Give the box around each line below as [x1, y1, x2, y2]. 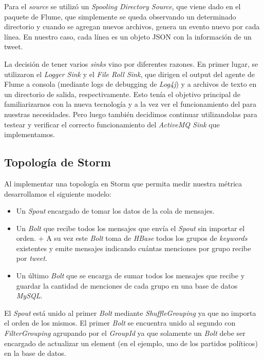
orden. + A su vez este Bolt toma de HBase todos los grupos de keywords [16, 233, 248, 243]
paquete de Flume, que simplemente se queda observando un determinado [4, 11, 236, 22]
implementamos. [4, 129, 55, 140]
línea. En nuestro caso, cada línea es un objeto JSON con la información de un [4, 31, 252, 42]
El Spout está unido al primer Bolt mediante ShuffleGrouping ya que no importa [4, 307, 256, 318]
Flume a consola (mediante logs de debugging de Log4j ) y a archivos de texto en [4, 79, 257, 89]
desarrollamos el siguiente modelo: [4, 188, 111, 199]
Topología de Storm [4, 154, 111, 170]
